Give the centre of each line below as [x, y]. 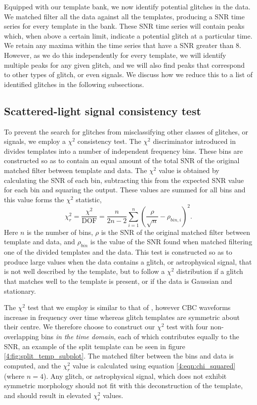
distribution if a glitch [210, 271]
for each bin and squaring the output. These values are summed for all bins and [125, 190]
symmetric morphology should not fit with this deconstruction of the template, [124, 385]
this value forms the [34, 199]
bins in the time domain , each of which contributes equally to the [140, 336]
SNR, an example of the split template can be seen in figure [95, 346]
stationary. [20, 291]
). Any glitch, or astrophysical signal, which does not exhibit [135, 376]
